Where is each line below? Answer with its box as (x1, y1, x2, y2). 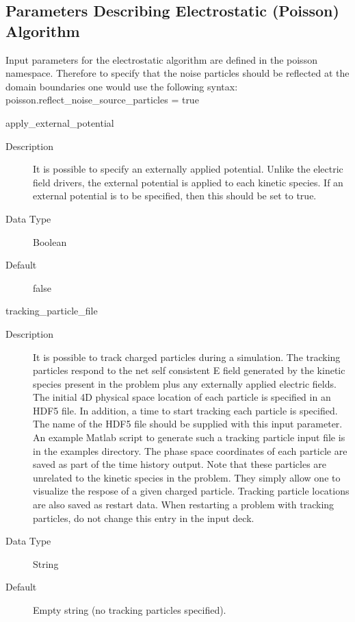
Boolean (33, 234, 67, 249)
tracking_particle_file (5, 303, 98, 318)
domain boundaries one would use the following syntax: (5, 79, 238, 93)
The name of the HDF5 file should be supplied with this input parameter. (33, 416, 343, 431)
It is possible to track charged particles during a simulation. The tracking (33, 349, 341, 364)
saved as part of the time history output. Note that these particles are (33, 457, 327, 471)
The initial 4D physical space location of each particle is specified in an (33, 390, 331, 404)
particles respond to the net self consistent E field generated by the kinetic (33, 363, 345, 377)
